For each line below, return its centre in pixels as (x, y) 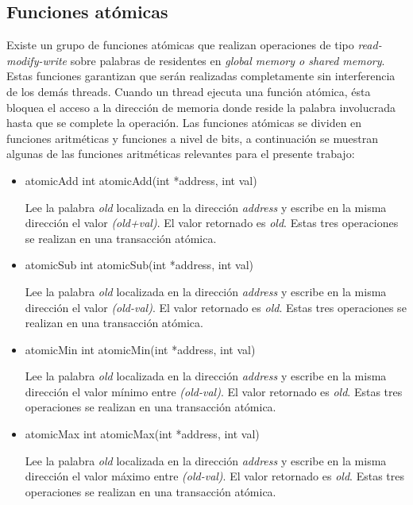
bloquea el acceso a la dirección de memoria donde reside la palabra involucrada (201, 107)
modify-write (37, 60)
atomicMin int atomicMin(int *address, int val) (140, 349)
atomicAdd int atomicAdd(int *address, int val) (141, 180)
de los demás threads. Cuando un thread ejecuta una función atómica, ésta (189, 91)
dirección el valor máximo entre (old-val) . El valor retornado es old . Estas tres (214, 476)
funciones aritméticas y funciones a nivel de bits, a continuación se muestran (192, 138)
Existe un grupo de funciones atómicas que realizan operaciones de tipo (180, 45)
